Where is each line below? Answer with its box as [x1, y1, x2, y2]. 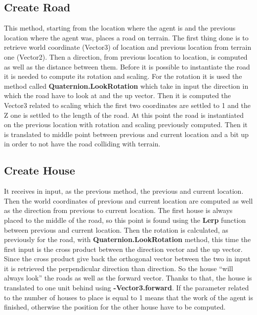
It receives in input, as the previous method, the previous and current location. [4, 186, 244, 196]
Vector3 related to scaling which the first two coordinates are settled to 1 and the [4, 100, 251, 110]
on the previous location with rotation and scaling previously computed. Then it [4, 119, 248, 130]
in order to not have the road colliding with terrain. [4, 139, 161, 149]
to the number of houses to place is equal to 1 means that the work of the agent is [4, 292, 254, 302]
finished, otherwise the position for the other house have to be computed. [4, 302, 226, 312]
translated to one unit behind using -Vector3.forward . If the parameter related [4, 282, 249, 293]
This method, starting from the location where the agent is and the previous [4, 23, 236, 33]
